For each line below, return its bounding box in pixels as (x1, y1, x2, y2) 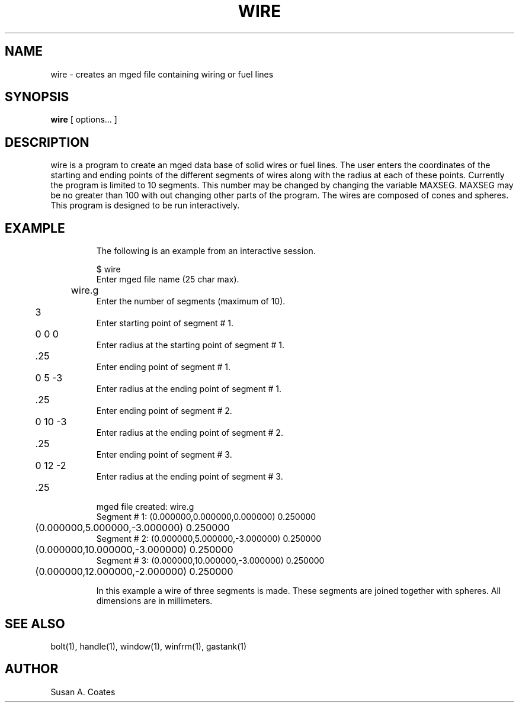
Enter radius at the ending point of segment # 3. (96, 471, 283, 482)
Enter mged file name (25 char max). (96, 274, 239, 285)
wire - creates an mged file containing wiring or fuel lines (50, 69, 274, 79)
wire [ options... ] (50, 114, 117, 125)
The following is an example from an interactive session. (96, 246, 316, 256)
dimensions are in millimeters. (96, 596, 213, 606)
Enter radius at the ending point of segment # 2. (96, 428, 283, 438)
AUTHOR (5, 661, 59, 677)
